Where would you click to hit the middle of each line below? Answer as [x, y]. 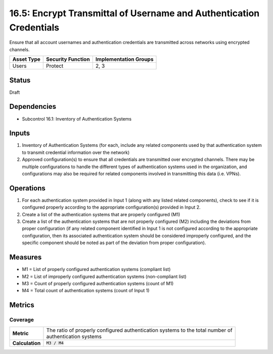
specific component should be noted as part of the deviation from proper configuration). [114, 243]
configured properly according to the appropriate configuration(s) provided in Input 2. [111, 207]
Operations [27, 188]
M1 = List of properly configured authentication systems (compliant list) [96, 269]
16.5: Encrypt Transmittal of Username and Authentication [134, 13]
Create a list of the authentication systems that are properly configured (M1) [101, 214]
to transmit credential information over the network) [76, 152]
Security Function [68, 59]
